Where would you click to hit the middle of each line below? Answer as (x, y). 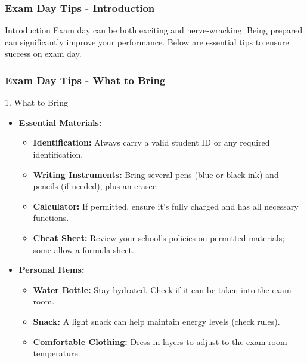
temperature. (57, 353)
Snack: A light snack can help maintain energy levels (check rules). (156, 321)
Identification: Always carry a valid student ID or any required (151, 142)
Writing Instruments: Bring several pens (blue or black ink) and (156, 174)
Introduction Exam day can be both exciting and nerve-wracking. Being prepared (154, 30)
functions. (51, 218)
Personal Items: (52, 270)
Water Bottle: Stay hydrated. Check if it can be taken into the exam (162, 289)
